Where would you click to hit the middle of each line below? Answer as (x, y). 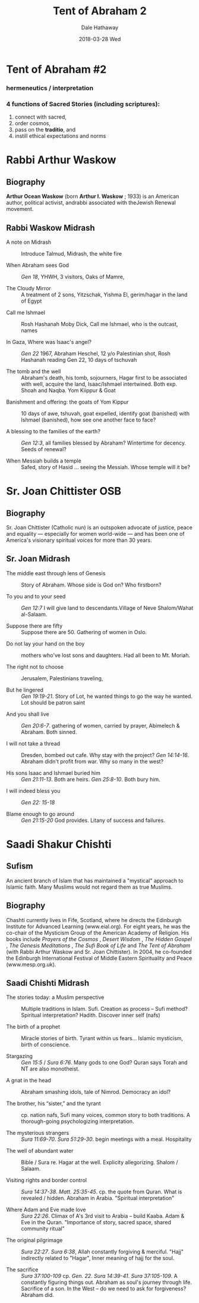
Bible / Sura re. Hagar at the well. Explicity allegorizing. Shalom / (99, 1162)
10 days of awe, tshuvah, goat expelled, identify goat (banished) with (105, 413)
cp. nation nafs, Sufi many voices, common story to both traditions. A (106, 1115)
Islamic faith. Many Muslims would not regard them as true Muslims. (89, 887)
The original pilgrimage (34, 1240)
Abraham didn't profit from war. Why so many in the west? (92, 761)
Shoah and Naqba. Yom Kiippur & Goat (68, 390)
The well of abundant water (40, 1151)
